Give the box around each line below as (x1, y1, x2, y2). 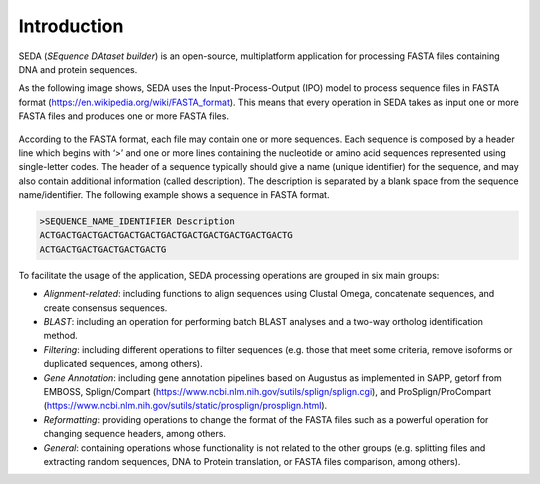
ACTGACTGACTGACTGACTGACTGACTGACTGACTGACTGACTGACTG (39, 230, 294, 241)
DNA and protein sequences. (18, 63, 138, 75)
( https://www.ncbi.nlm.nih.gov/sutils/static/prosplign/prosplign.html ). (43, 400, 328, 412)
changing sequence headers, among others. (43, 428, 227, 440)
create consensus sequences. (43, 301, 168, 314)
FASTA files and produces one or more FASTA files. (18, 110, 230, 122)
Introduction (18, 15, 124, 37)
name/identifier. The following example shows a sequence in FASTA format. (18, 189, 330, 201)
